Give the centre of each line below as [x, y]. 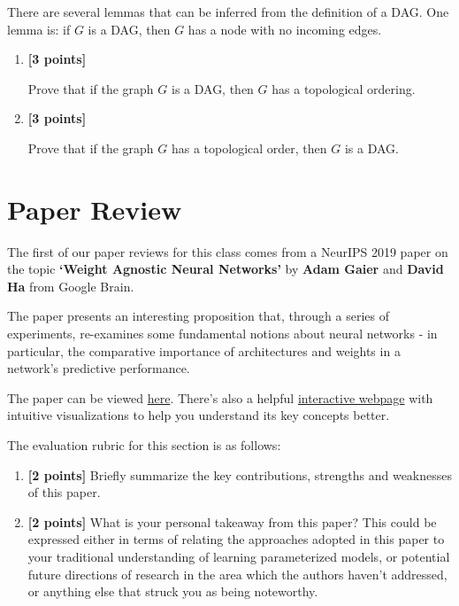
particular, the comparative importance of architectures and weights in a [204, 350]
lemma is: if [39, 29]
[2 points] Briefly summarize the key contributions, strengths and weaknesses [240, 474]
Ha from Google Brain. [71, 286]
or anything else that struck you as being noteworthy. [173, 591]
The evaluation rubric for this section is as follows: [144, 445]
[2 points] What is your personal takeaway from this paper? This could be [232, 521]
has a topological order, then [249, 148]
